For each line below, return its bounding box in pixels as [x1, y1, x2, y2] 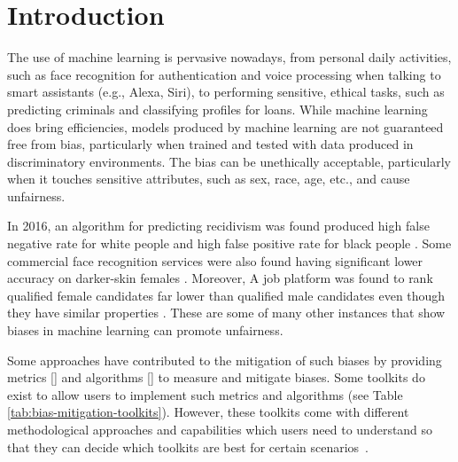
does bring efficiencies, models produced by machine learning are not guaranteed [7, 117, 444, 136]
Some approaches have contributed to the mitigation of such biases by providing [7, 350, 442, 369]
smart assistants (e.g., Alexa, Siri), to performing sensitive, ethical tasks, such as [7, 82, 445, 101]
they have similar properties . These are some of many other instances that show [7, 303, 446, 322]
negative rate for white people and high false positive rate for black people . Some [7, 234, 452, 253]
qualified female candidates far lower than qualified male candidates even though [7, 286, 446, 304]
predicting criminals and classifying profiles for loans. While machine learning [7, 99, 428, 118]
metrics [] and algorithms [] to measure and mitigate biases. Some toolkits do [7, 368, 425, 387]
